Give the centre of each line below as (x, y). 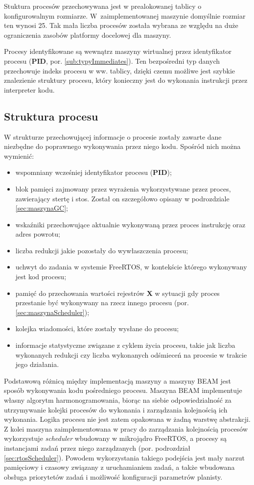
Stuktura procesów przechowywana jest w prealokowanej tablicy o (103, 6)
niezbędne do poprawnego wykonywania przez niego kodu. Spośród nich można (122, 146)
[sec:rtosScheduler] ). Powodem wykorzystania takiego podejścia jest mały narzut (124, 457)
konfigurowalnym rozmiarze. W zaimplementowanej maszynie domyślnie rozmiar (125, 15)
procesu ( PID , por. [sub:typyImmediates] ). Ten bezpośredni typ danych (112, 61)
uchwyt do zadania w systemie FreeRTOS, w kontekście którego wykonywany (131, 267)
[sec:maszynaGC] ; (42, 208)
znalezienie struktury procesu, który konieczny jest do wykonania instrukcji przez (126, 80)
